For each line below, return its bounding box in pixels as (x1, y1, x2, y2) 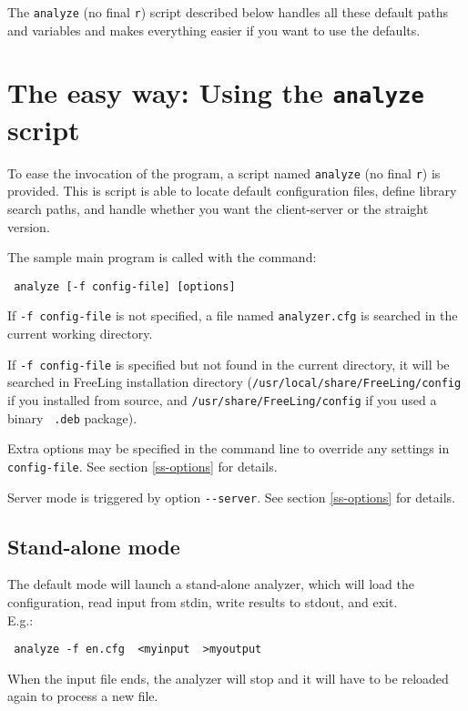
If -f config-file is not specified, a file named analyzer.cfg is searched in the (7, 306, 458, 325)
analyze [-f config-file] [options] (14, 279, 236, 293)
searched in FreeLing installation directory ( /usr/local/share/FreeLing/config (7, 372, 462, 391)
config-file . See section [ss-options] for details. (7, 456, 278, 475)
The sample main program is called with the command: (7, 248, 317, 267)
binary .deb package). (7, 408, 137, 427)
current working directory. (7, 324, 153, 343)
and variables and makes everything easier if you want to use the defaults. (7, 20, 421, 39)
